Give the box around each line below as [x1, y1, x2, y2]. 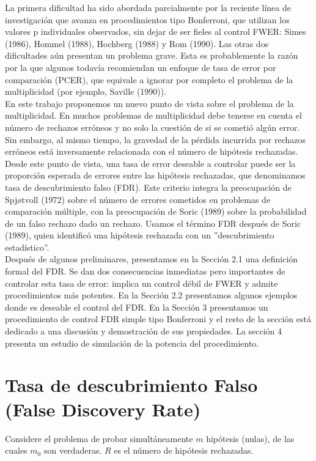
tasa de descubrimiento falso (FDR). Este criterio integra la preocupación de [5, 180, 292, 193]
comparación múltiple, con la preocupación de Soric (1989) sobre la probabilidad [5, 205, 307, 218]
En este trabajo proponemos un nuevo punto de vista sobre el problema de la [5, 97, 294, 109]
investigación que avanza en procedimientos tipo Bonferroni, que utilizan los [5, 13, 290, 26]
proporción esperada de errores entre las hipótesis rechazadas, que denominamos [5, 169, 306, 182]
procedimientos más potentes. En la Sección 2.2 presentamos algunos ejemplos [5, 289, 298, 301]
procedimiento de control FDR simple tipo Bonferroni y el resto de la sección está [5, 312, 311, 325]
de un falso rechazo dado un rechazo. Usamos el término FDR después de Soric [5, 216, 301, 229]
